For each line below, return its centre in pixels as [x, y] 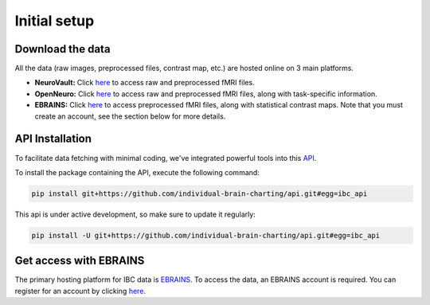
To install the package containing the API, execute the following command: [137, 172]
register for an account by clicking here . [80, 291]
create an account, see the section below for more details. [130, 116]
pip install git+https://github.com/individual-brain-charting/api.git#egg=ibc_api [199, 194]
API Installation [53, 139]
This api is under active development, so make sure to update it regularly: [135, 214]
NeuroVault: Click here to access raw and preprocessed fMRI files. [145, 83]
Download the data [63, 49]
